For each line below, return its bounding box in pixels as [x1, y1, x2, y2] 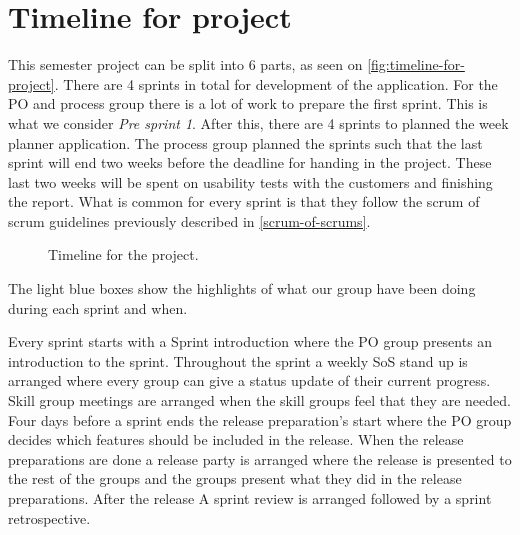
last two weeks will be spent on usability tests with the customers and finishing [8, 171, 493, 192]
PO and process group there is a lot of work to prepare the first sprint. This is [8, 93, 488, 114]
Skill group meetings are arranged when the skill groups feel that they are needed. [8, 390, 511, 411]
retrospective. [8, 507, 91, 528]
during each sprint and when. [8, 297, 188, 318]
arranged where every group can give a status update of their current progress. [8, 370, 491, 391]
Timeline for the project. [48, 244, 199, 265]
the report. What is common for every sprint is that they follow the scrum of [8, 191, 480, 212]
